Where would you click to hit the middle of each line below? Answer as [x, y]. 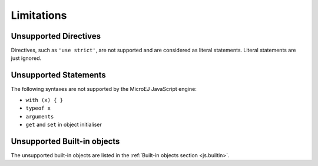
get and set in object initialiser [64, 124]
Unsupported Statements [58, 75]
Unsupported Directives [56, 36]
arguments [40, 116]
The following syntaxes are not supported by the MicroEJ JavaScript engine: [104, 89]
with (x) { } [44, 100]
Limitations [39, 15]
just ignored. [26, 58]
